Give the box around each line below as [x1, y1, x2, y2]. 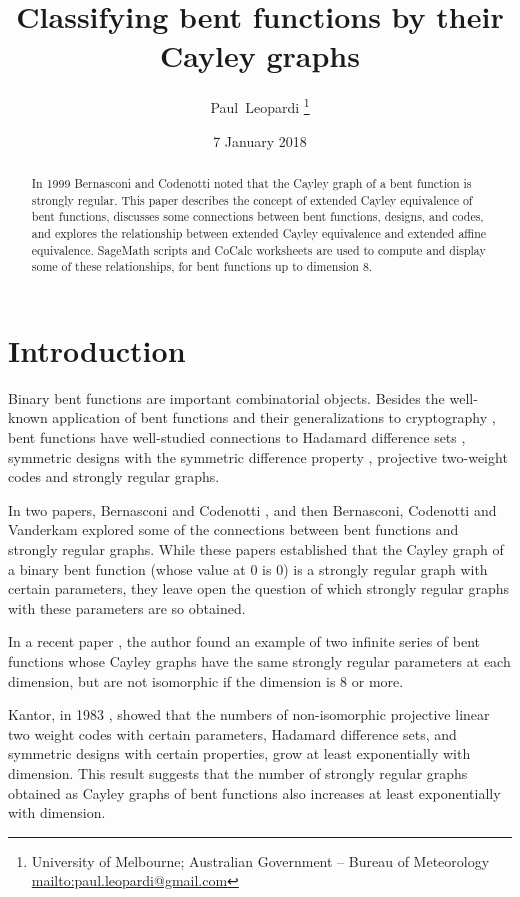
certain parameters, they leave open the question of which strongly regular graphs [8, 578, 510, 599]
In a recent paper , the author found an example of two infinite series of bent [8, 631, 481, 652]
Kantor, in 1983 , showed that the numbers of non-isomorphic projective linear [8, 704, 490, 725]
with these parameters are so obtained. [8, 597, 246, 618]
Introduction [8, 329, 186, 370]
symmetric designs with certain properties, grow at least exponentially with [8, 743, 471, 764]
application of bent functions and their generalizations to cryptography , [52, 407, 496, 428]
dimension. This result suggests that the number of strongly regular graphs [8, 762, 468, 783]
